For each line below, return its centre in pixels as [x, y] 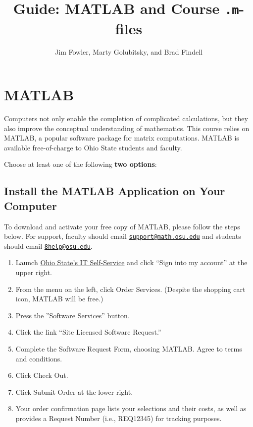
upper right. [34, 272]
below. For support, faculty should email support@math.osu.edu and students [123, 236]
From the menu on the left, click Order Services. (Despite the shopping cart [130, 289]
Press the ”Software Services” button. [73, 315]
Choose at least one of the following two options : [80, 164]
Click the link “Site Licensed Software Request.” [88, 332]
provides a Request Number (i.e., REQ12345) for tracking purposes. [119, 418]
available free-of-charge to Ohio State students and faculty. [93, 147]
